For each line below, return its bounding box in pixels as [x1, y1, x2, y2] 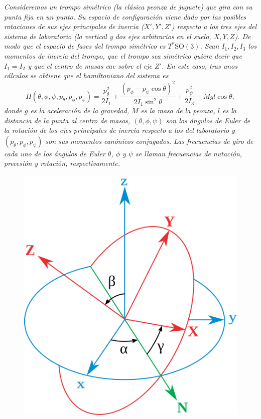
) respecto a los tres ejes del [171, 21, 257, 32]
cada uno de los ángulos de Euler [4, 148, 105, 158]
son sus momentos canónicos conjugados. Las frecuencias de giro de [45, 135, 253, 146]
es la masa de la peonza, [141, 105, 215, 116]
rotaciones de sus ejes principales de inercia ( [4, 21, 144, 32]
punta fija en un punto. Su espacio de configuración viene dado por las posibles [4, 11, 246, 22]
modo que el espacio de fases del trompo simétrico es [4, 41, 166, 51]
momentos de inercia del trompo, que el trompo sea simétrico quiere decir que [4, 50, 242, 61]
